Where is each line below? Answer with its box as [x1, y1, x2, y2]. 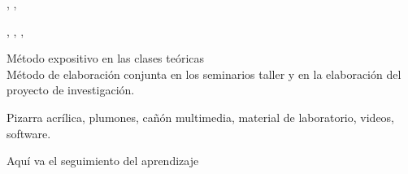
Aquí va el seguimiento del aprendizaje [7, 152, 199, 169]
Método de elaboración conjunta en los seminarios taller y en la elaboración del [7, 65, 401, 82]
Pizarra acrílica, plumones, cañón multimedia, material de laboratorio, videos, [7, 108, 395, 125]
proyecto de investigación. [7, 81, 135, 98]
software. [7, 124, 51, 141]
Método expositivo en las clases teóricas [7, 50, 205, 67]
